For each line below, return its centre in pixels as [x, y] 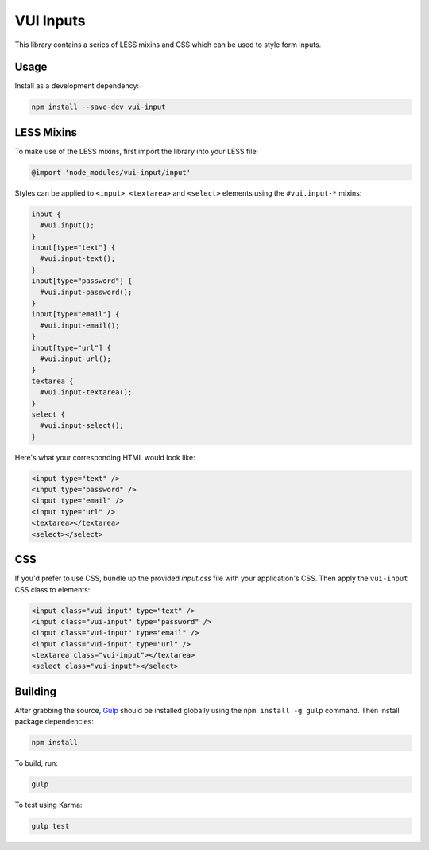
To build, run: [37, 763]
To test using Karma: [48, 805]
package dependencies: [54, 722]
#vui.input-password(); [86, 292]
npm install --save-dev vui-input [99, 107]
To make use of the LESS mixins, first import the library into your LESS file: [137, 151]
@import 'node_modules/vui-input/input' [111, 172]
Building [36, 691]
